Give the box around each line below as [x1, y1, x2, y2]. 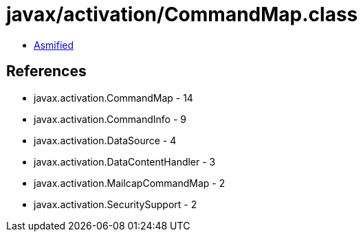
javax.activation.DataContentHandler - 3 [34, 155, 216, 168]
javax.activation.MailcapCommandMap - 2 [34, 177, 225, 189]
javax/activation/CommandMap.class [6, 3, 358, 26]
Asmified [34, 38, 74, 51]
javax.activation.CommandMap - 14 [34, 91, 193, 104]
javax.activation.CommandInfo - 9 [34, 113, 186, 125]
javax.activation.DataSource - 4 [34, 134, 177, 146]
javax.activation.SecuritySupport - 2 [34, 198, 197, 210]
